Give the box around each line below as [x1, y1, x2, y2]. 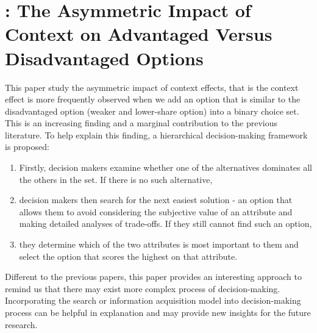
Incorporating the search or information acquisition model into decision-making [5, 294, 301, 307]
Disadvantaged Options [5, 45, 204, 70]
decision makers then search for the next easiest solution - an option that [19, 193, 293, 206]
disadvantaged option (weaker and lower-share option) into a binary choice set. [5, 104, 299, 117]
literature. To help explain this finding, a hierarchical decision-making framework [5, 128, 308, 141]
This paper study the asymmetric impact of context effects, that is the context [5, 81, 299, 93]
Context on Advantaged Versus [5, 21, 272, 46]
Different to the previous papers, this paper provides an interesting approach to [5, 270, 302, 283]
